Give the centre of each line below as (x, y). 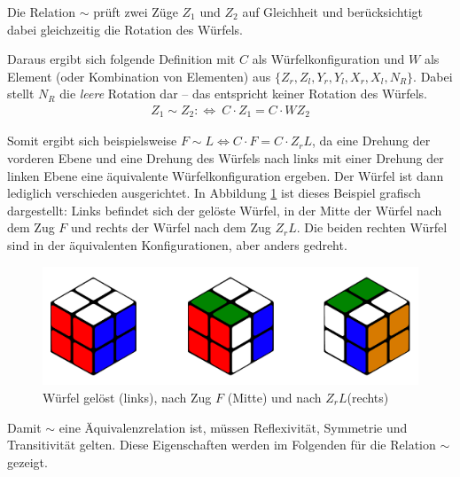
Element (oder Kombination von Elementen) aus (139, 76)
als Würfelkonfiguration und (328, 59)
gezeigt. (27, 461)
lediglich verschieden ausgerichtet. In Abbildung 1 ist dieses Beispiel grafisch (214, 193)
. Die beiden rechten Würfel (372, 227)
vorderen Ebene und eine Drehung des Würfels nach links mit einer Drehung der (226, 158)
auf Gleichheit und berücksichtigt (333, 12)
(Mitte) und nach (274, 397)
